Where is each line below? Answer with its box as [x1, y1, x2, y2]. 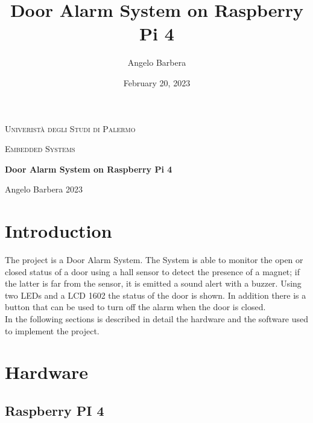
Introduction [5, 218, 112, 243]
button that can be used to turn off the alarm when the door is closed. [5, 301, 266, 313]
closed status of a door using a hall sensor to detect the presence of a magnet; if [5, 265, 300, 278]
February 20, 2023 [123, 76, 191, 89]
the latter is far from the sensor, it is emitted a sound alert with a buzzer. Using [5, 277, 302, 290]
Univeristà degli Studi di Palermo [5, 122, 136, 135]
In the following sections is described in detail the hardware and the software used [5, 312, 309, 325]
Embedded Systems [5, 142, 75, 155]
